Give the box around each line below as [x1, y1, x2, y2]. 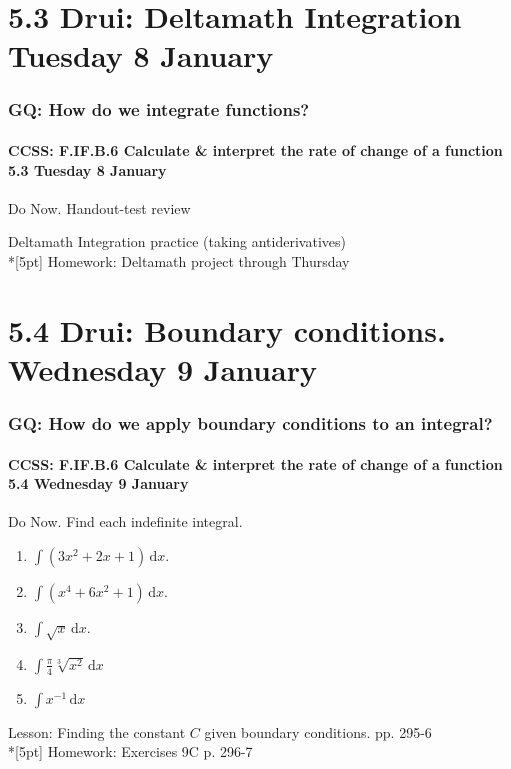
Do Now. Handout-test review [8, 197, 191, 218]
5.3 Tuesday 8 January [8, 159, 167, 180]
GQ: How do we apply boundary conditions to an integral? [8, 411, 493, 436]
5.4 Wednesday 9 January [8, 473, 189, 494]
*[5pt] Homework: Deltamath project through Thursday [8, 250, 350, 271]
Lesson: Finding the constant [8, 721, 186, 742]
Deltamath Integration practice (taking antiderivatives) [8, 231, 346, 252]
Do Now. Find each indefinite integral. [8, 511, 243, 532]
